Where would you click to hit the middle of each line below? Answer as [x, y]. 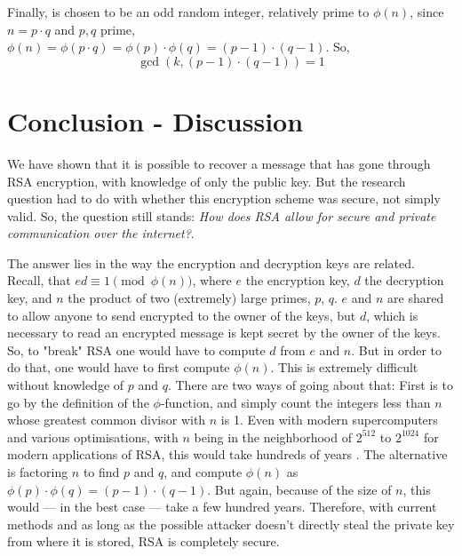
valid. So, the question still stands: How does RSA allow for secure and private [222, 215]
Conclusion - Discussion [155, 120]
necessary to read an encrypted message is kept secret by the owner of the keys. [224, 333]
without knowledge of [66, 385]
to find [101, 472]
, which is [392, 315]
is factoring [38, 472]
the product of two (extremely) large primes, [189, 298]
